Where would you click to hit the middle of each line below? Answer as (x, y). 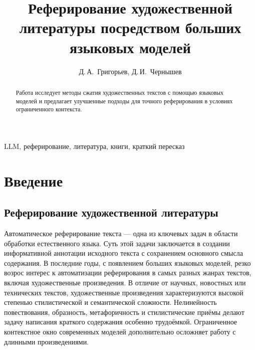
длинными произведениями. (47, 341)
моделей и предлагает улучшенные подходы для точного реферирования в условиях (124, 101)
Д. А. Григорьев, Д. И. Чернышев (130, 71)
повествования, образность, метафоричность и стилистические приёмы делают (124, 312)
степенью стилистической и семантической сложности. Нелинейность (110, 302)
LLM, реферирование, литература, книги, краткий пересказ (94, 146)
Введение (34, 180)
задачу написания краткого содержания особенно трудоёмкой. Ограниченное (121, 322)
